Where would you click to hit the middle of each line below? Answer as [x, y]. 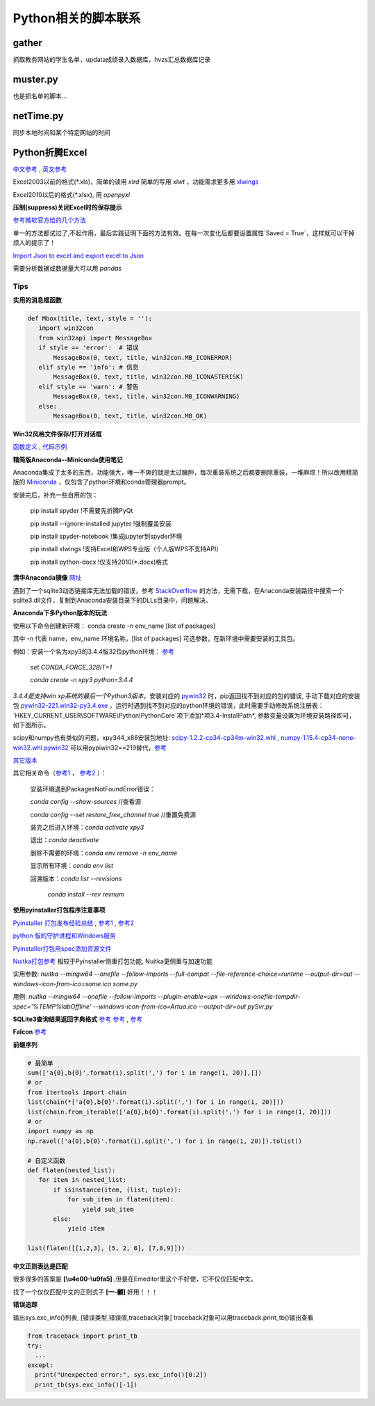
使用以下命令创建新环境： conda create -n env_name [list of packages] [114, 626]
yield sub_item [108, 1209]
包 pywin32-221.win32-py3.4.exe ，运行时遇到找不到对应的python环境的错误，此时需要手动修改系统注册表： [168, 706]
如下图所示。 [31, 725]
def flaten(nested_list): [72, 1170]
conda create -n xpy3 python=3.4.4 [82, 680]
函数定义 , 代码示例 [40, 447]
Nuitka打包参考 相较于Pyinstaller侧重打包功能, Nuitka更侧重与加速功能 [113, 961]
